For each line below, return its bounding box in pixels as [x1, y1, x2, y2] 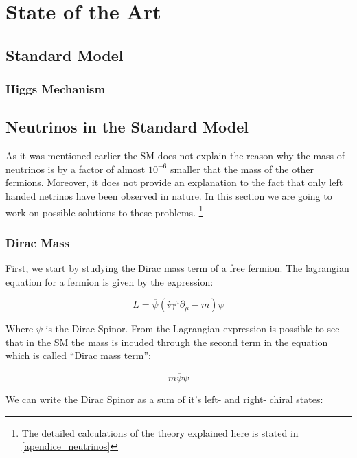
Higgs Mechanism [5, 80, 106, 98]
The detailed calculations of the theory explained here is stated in [21, 425, 299, 439]
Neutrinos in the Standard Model [5, 116, 249, 137]
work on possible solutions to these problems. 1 [5, 203, 203, 219]
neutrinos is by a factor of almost [5, 161, 146, 176]
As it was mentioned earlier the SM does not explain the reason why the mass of [5, 148, 345, 163]
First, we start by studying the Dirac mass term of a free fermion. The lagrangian [5, 261, 349, 275]
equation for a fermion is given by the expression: [5, 274, 214, 288]
